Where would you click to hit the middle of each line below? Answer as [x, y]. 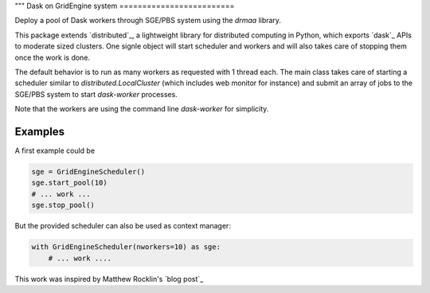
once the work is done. [53, 57]
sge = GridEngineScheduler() [88, 172]
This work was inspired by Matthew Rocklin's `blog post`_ [109, 279]
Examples [40, 131]
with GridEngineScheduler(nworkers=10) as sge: [126, 247]
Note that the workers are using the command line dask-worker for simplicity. [142, 109]
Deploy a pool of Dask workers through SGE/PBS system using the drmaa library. [148, 21]
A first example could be [55, 150]
